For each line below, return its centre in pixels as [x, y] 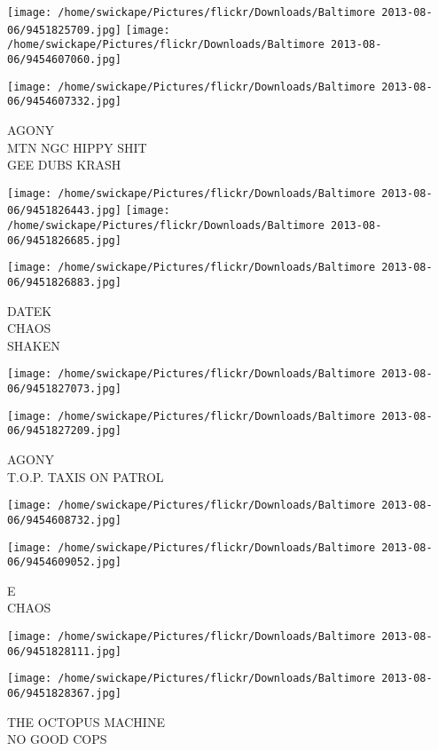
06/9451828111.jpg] [64, 651]
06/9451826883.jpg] [64, 282]
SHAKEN [34, 345]
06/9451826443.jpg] [64, 211]
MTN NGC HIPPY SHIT [77, 147]
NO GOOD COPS [57, 739]
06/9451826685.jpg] [64, 240]
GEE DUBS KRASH [64, 165]
